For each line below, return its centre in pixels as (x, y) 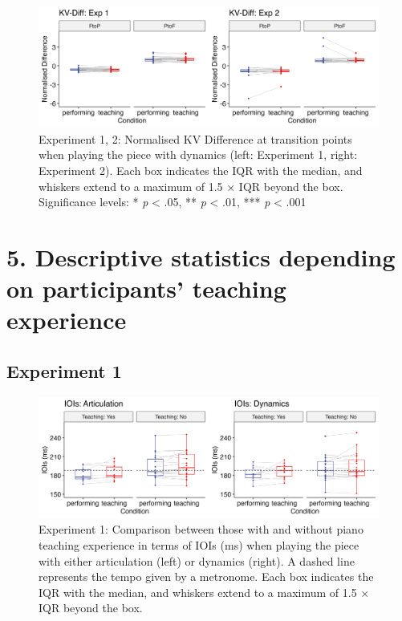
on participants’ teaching (146, 288)
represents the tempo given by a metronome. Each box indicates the (206, 576)
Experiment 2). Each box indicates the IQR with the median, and (201, 170)
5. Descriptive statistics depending (201, 256)
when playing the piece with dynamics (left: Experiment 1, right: (198, 154)
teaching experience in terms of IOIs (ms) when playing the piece (199, 544)
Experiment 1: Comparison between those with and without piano (201, 529)
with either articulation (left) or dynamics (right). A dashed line (197, 560)
